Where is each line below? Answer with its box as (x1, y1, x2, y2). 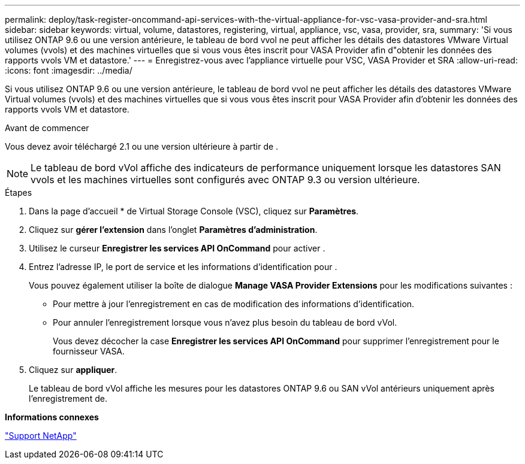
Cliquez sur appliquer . (29, 365, 117, 375)
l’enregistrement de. (29, 393, 107, 404)
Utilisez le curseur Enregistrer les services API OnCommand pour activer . (29, 243, 325, 253)
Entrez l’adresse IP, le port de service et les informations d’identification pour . (29, 262, 337, 272)
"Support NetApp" (5, 430, 77, 441)
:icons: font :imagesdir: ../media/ (5, 65, 132, 75)
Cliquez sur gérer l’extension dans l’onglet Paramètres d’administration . (29, 225, 318, 235)
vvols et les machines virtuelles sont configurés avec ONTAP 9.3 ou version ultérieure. (31, 174, 420, 186)
